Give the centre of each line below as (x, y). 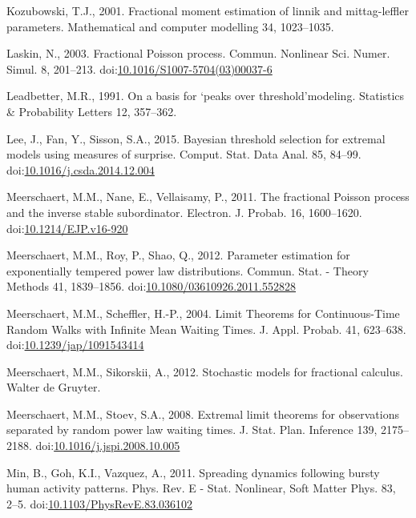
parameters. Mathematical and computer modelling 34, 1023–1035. (170, 26)
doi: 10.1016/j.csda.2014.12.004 (81, 169)
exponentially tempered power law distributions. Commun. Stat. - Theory (188, 270)
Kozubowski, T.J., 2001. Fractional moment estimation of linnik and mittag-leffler (208, 10)
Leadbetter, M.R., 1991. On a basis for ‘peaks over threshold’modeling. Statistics (206, 96)
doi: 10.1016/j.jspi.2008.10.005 (108, 446)
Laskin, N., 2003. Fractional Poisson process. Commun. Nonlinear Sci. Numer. (198, 53)
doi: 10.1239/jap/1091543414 (75, 345)
